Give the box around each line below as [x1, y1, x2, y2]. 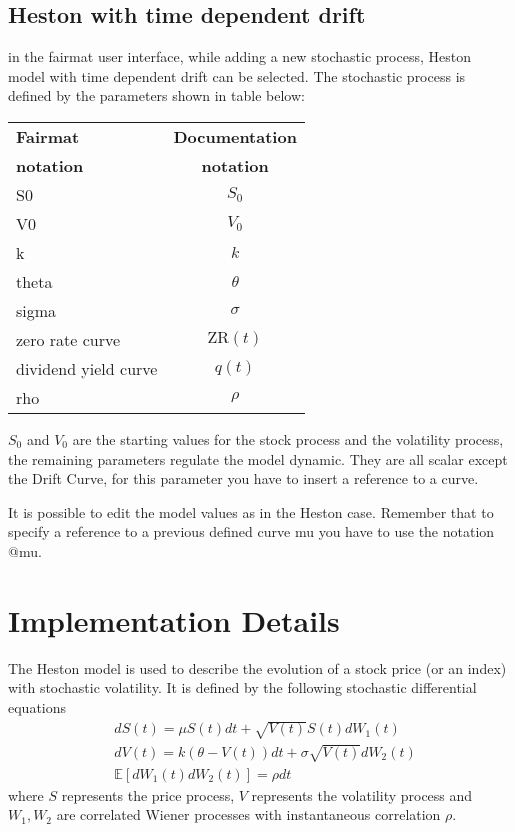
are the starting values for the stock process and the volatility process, [72, 428, 504, 449]
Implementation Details [8, 599, 340, 640]
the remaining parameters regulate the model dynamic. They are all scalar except [8, 448, 508, 469]
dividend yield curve [16, 356, 158, 380]
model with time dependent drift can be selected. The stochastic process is [8, 65, 466, 86]
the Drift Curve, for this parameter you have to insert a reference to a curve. [8, 468, 479, 489]
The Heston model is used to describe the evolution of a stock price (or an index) [8, 657, 507, 678]
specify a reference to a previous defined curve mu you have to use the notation [8, 521, 495, 542]
